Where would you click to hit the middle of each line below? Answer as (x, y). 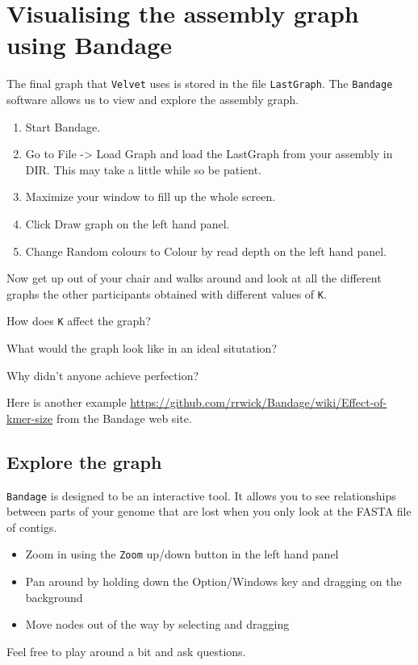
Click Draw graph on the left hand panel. (127, 223)
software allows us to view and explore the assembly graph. (153, 99)
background (54, 597)
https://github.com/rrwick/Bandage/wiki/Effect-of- (259, 402)
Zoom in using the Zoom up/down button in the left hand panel (182, 554)
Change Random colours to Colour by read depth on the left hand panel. (206, 251)
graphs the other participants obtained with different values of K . (167, 293)
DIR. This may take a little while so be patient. (143, 169)
